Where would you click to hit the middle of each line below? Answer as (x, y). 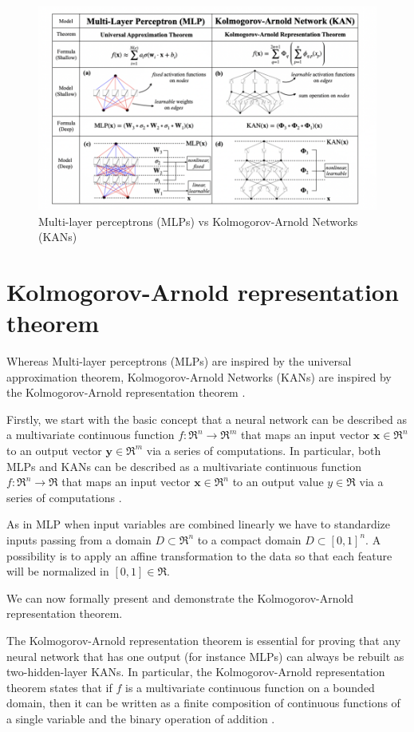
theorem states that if (59, 687)
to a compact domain (249, 539)
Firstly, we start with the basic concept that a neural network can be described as (207, 419)
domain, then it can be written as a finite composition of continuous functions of (203, 703)
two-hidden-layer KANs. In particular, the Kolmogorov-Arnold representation (196, 672)
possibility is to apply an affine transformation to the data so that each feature (199, 555)
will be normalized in (58, 571)
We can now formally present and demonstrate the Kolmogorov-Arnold (180, 597)
